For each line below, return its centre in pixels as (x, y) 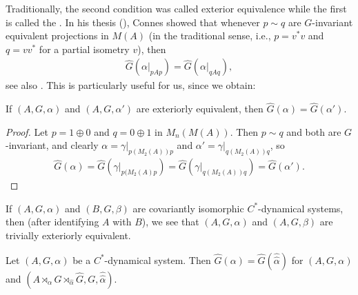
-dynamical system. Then (158, 260)
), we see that (170, 222)
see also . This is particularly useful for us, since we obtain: (131, 85)
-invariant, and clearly (52, 145)
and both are (314, 131)
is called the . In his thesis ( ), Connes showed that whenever (133, 22)
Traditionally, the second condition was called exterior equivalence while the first (176, 8)
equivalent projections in (57, 35)
